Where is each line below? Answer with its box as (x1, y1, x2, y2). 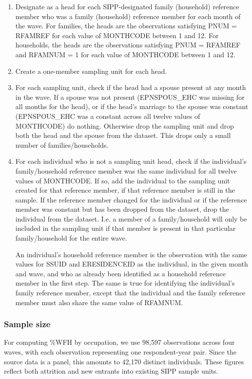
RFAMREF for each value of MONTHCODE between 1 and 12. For (15, 30, 219, 40)
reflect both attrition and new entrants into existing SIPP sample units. (4, 366, 218, 376)
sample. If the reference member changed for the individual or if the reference (15, 194, 247, 204)
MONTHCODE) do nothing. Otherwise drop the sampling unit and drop (15, 120, 234, 131)
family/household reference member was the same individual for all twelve (15, 165, 237, 176)
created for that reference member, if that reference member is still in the (15, 185, 235, 195)
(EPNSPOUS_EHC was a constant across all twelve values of (15, 111, 200, 121)
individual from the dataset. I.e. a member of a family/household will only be (15, 213, 247, 223)
